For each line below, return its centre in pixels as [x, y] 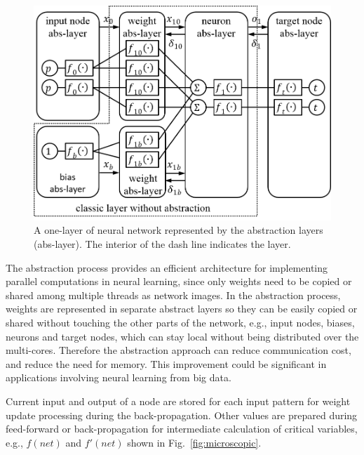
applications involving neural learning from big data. [119, 377]
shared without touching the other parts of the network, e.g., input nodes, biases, [180, 322]
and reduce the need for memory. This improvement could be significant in [166, 363]
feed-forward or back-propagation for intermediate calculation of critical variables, [182, 429]
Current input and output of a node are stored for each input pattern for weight [178, 401]
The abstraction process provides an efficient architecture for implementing [167, 267]
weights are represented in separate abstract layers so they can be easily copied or [182, 309]
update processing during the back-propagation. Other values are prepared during [182, 415]
